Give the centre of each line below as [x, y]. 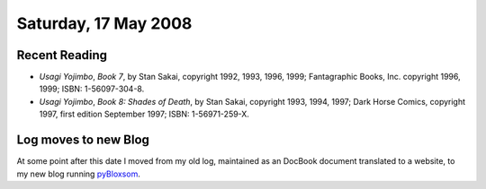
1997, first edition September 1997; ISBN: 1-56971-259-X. [144, 114]
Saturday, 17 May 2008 [104, 23]
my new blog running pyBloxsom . [79, 174]
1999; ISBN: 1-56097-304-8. [92, 89]
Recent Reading [62, 55]
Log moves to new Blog [83, 140]
